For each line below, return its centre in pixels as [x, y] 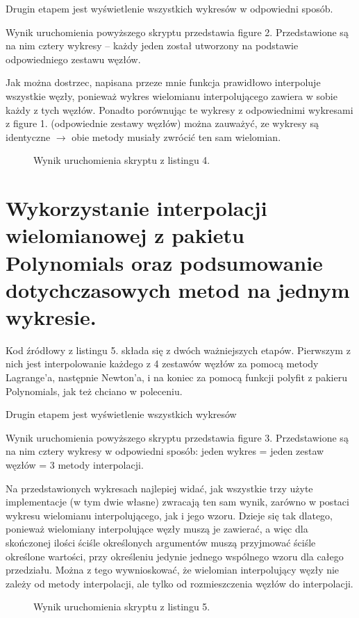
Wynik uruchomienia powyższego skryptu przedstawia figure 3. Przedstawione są [177, 437]
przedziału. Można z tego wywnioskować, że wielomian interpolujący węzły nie [173, 570]
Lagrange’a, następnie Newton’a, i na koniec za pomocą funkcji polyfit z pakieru [176, 377]
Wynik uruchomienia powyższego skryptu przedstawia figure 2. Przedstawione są [177, 32]
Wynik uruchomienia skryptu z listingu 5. [122, 607]
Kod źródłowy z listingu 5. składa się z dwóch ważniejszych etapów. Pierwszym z [178, 350]
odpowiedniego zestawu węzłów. [73, 59]
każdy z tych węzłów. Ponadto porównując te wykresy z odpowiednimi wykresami [179, 109]
